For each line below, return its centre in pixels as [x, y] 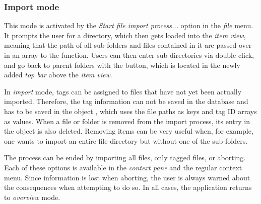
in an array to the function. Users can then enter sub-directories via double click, [129, 55]
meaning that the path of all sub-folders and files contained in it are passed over [128, 45]
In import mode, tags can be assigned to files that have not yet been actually [123, 91]
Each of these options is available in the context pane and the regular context [123, 167]
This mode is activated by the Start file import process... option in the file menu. [129, 25]
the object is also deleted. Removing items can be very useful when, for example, [129, 131]
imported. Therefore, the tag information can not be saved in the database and [126, 101]
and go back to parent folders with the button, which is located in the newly [122, 65]
